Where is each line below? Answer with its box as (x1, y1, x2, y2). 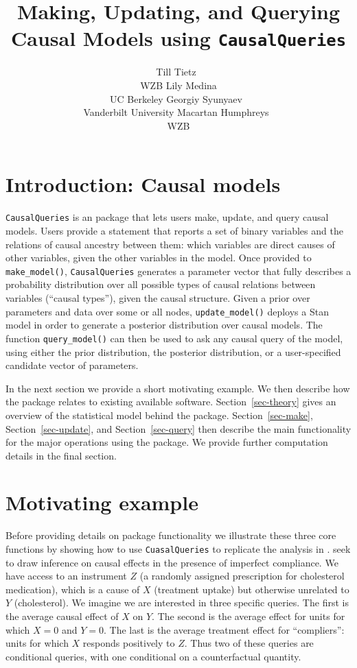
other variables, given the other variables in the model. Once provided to (5, 250, 312, 265)
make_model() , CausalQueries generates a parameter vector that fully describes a (5, 263, 352, 278)
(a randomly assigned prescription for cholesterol (139, 569, 345, 583)
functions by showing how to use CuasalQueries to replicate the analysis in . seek (5, 542, 351, 556)
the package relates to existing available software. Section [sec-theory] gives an (5, 394, 336, 409)
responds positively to (82, 636, 175, 650)
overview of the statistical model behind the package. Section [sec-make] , (5, 407, 313, 422)
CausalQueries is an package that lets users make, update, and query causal (5, 210, 329, 224)
